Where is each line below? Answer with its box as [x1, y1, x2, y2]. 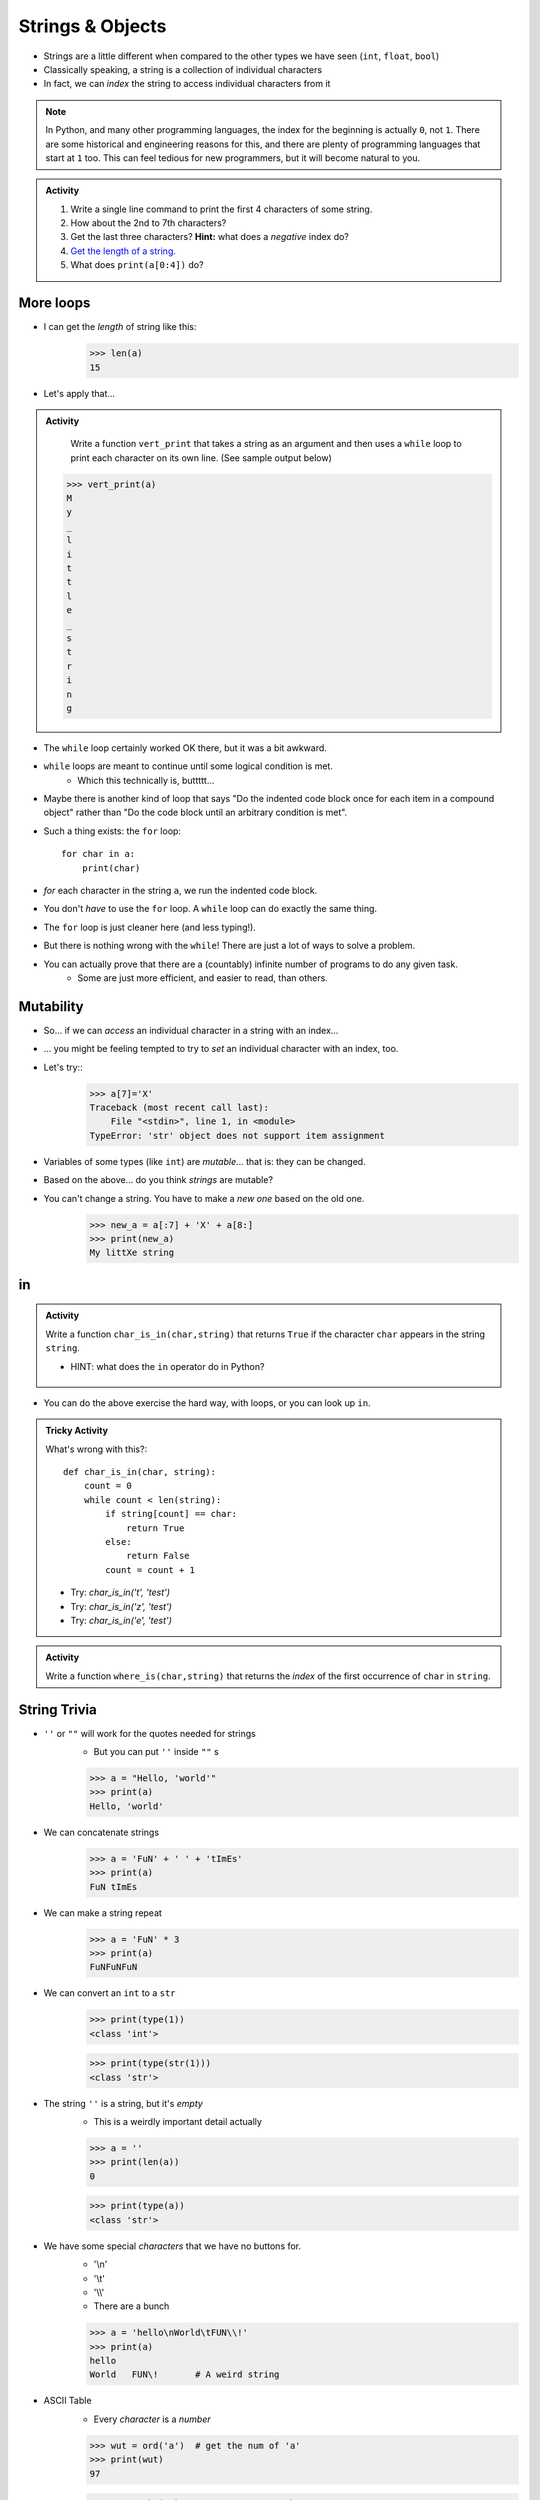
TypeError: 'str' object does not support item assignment [89, 1130, 385, 1141]
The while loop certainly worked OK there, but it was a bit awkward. [43, 741, 327, 754]
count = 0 [83, 1480, 132, 1492]
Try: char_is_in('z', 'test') [70, 1600, 172, 1612]
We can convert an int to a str [43, 1987, 176, 1999]
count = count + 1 [105, 1564, 195, 1575]
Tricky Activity [45, 1425, 109, 1437]
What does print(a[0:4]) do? [70, 259, 204, 271]
